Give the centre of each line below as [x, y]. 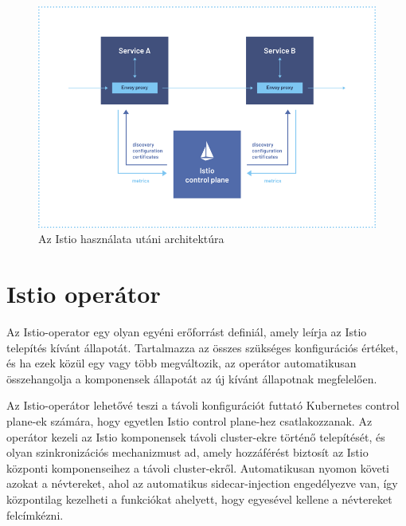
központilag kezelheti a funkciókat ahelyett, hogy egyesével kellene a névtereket [199, 499]
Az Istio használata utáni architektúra [131, 239]
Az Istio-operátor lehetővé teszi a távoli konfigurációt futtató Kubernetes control [203, 405]
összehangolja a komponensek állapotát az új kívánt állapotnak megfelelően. [192, 378]
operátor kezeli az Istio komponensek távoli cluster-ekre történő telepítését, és [196, 436]
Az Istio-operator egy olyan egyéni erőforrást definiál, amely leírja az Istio [187, 332]
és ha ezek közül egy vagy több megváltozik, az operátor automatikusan [182, 363]
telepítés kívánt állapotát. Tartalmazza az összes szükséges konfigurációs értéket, [203, 347]
